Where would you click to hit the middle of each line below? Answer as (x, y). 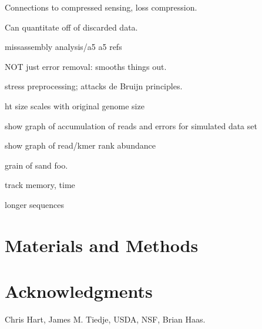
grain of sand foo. (36, 165)
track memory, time (40, 185)
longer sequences (34, 204)
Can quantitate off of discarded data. (71, 27)
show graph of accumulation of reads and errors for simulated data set (131, 125)
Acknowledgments (79, 291)
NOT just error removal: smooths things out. (86, 66)
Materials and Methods (102, 245)
